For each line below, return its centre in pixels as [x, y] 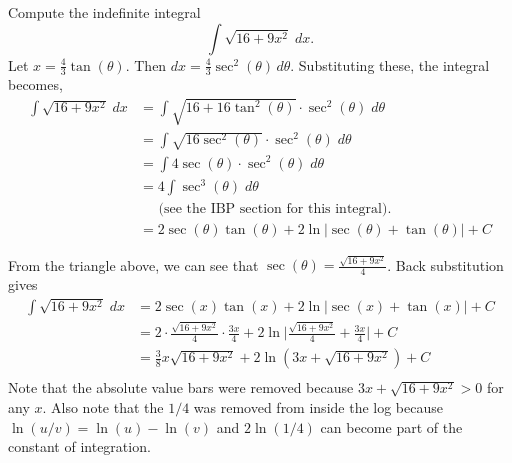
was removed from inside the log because [318, 406]
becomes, [35, 84]
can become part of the [391, 426]
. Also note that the [103, 406]
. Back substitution [445, 264]
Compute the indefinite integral [104, 12]
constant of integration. [79, 446]
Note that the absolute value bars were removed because [181, 387]
